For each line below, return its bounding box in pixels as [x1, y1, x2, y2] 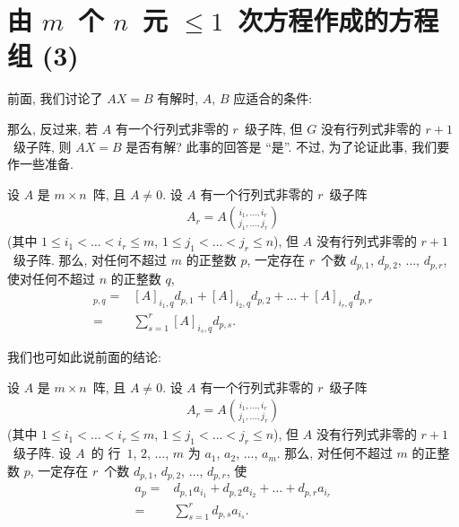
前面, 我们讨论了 [7, 89, 103, 108]
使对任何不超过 [7, 268, 95, 287]
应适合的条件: [233, 89, 313, 108]
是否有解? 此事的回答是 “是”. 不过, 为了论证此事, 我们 [126, 136, 437, 155]
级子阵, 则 [13, 136, 72, 155]
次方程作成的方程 [238, 2, 439, 39]
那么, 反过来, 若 [7, 119, 99, 137]
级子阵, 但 [244, 119, 303, 137]
